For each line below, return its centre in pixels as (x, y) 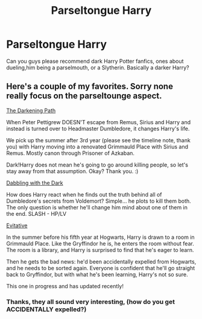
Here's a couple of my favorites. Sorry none (90, 87)
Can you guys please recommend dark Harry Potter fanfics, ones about (95, 61)
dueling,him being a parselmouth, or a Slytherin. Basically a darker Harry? (98, 68)
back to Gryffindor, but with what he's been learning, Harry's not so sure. (97, 274)
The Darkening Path (31, 110)
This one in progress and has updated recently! (65, 286)
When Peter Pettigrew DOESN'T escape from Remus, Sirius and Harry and (99, 122)
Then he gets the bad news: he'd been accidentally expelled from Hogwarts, (101, 261)
